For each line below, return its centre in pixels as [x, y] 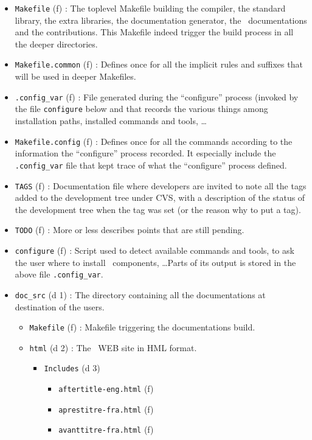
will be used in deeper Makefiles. [75, 76]
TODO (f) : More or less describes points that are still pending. [130, 230]
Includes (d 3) [72, 368]
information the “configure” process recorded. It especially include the [145, 153]
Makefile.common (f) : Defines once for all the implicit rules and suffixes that [159, 64]
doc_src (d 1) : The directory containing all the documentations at [140, 294]
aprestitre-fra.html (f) [106, 409]
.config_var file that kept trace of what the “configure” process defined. [151, 165]
